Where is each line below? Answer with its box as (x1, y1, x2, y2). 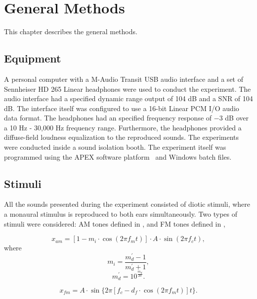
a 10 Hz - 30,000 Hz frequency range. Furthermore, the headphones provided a (4, 122, 242, 132)
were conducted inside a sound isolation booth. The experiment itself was (4, 142, 226, 152)
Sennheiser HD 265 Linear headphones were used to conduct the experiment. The (4, 83, 251, 94)
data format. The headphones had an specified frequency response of (4, 113, 212, 123)
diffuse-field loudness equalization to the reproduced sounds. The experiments (4, 132, 239, 142)
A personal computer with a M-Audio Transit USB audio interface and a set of (4, 73, 243, 84)
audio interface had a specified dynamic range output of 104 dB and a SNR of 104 (4, 93, 253, 104)
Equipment (4, 51, 61, 66)
